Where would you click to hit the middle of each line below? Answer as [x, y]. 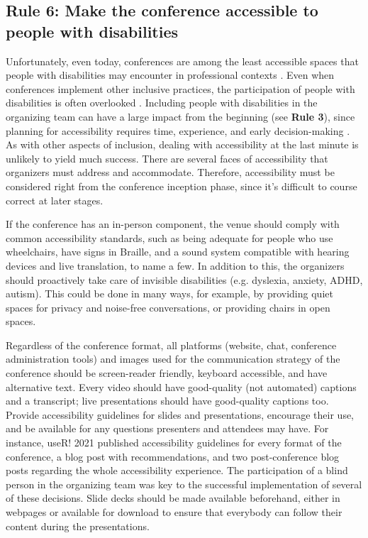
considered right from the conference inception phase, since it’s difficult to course [182, 186]
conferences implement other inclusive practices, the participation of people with [180, 88]
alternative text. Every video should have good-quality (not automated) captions [181, 386]
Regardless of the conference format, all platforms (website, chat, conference [171, 345]
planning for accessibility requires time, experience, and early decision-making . [178, 130]
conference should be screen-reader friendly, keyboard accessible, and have [167, 373]
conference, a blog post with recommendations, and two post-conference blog [173, 456]
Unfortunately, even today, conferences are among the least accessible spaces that [182, 61]
